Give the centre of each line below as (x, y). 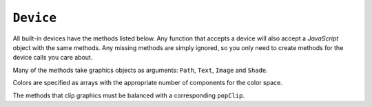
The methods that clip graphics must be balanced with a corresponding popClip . (128, 95)
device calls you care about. (53, 58)
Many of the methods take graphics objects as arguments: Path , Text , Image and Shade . (140, 70)
